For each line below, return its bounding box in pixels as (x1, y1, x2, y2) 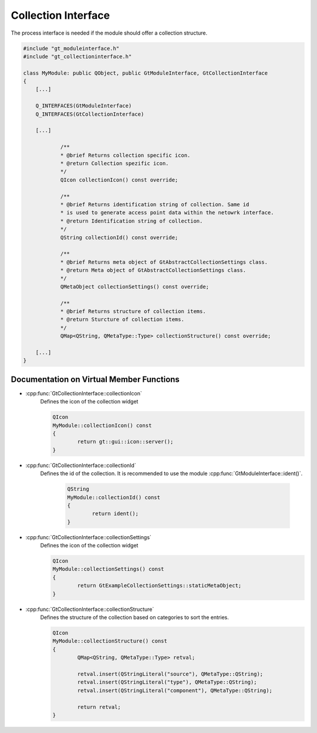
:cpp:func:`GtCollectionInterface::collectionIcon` (25, 389, 142, 396)
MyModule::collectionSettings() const (52, 566, 164, 573)
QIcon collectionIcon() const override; (60, 176, 178, 183)
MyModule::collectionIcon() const (52, 422, 152, 429)
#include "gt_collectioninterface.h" (23, 53, 132, 60)
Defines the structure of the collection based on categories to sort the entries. (40, 614, 229, 621)
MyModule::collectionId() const (67, 494, 161, 500)
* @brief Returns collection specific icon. (60, 152, 191, 159)
